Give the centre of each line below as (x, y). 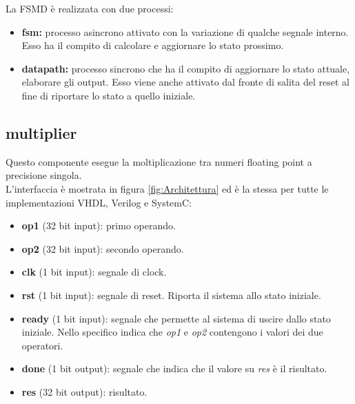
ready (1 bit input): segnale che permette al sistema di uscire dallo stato (176, 318)
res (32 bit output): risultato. (84, 391)
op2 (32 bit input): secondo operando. (103, 248)
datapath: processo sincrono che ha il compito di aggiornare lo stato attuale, (186, 68)
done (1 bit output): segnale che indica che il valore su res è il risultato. (174, 368)
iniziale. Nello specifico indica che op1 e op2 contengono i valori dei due (172, 332)
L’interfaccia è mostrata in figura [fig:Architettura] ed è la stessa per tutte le (167, 188)
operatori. (42, 345)
